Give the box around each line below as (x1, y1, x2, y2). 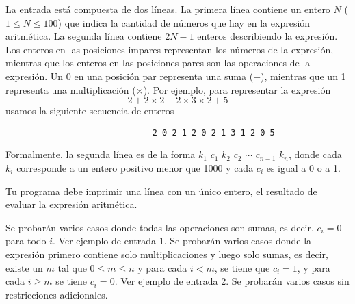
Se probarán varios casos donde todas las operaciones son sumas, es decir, (5, 220, 314, 234)
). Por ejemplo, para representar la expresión (143, 82, 331, 97)
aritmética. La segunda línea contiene (5, 29, 162, 43)
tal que (57, 260, 87, 275)
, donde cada (289, 147, 342, 162)
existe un (5, 260, 43, 275)
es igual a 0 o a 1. (266, 161, 341, 175)
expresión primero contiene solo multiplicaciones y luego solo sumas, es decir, (5, 246, 328, 261)
